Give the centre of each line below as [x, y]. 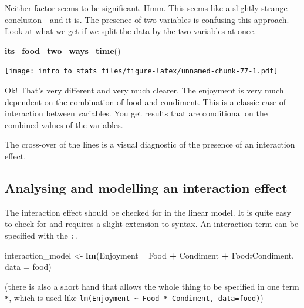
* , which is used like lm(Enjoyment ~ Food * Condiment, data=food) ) [134, 298]
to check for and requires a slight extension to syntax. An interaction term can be [152, 224]
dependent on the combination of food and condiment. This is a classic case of [146, 101]
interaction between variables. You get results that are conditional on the [136, 113]
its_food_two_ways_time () [63, 50]
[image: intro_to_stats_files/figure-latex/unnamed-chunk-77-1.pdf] [141, 71]
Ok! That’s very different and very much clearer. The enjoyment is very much [144, 90]
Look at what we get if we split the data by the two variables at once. [131, 31]
